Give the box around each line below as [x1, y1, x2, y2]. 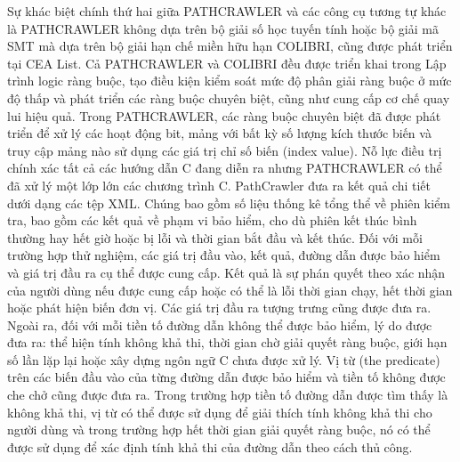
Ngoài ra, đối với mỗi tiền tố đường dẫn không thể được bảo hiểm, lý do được [7, 315, 432, 334]
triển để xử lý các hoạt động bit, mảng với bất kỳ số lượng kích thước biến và [7, 124, 432, 142]
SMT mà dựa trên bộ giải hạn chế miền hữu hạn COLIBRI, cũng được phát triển [7, 36, 453, 55]
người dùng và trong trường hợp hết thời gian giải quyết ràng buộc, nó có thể [7, 420, 431, 439]
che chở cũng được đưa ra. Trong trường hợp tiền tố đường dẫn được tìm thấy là [7, 385, 448, 404]
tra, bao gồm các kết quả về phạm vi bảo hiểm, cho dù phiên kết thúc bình [7, 211, 417, 230]
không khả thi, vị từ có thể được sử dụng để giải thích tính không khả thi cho [7, 402, 432, 421]
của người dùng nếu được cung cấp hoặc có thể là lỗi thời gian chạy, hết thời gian [7, 280, 453, 299]
